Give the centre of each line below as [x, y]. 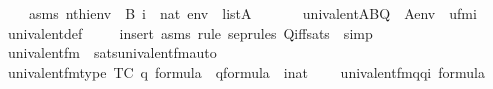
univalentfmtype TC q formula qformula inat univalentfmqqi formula [246, 71]
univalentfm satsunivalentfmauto [112, 52]
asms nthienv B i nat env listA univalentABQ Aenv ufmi [252, 13]
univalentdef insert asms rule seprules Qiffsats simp [190, 32]
